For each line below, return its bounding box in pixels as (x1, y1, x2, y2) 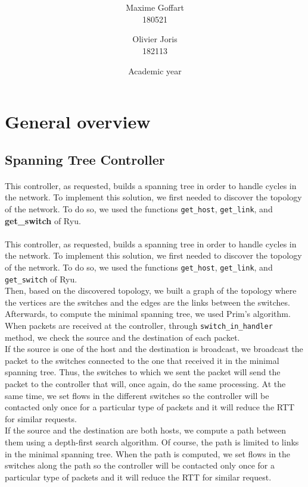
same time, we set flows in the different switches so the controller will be (5, 389, 269, 401)
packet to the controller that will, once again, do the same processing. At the (5, 378, 286, 389)
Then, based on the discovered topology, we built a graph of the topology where (5, 284, 297, 297)
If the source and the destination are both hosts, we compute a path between (5, 424, 287, 436)
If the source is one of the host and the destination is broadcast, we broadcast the (5, 343, 303, 355)
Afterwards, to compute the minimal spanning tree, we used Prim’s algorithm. (5, 307, 291, 320)
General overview (5, 109, 151, 134)
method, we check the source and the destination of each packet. (5, 331, 240, 343)
